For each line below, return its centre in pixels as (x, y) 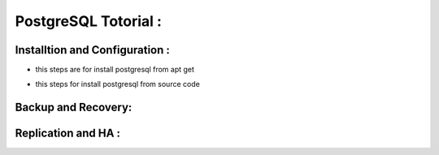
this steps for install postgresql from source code (118, 84)
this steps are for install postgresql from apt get (115, 70)
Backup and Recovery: (74, 108)
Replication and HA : (68, 133)
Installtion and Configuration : (93, 50)
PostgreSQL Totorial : (89, 21)
